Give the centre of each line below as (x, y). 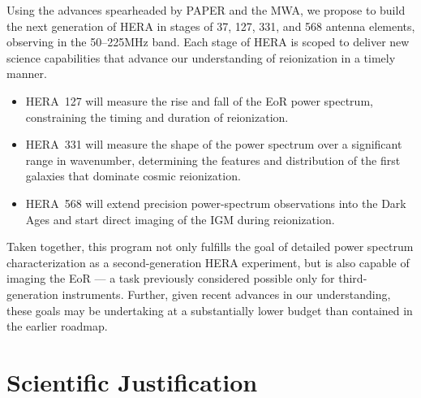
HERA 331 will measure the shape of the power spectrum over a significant (214, 144)
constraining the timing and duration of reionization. (157, 117)
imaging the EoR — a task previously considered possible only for (171, 278)
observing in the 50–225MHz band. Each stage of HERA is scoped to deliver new (208, 42)
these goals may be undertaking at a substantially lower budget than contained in (210, 310)
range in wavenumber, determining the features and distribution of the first (213, 160)
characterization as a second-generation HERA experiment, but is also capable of (208, 262)
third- (353, 278)
